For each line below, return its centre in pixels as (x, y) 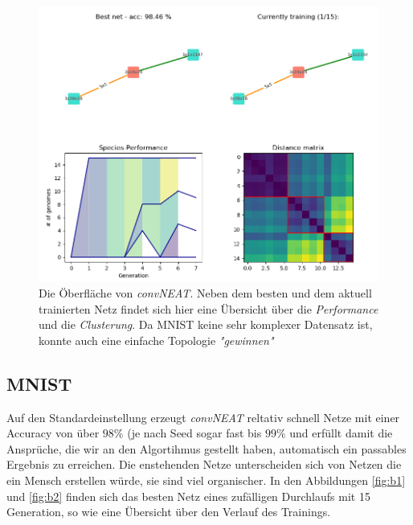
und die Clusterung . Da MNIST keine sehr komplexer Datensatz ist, (206, 324)
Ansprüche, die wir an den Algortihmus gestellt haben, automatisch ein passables (206, 448)
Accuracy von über (53, 433)
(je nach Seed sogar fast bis (194, 433)
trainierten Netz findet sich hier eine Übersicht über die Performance (209, 308)
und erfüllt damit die (341, 433)
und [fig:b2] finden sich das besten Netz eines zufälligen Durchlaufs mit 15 (188, 496)
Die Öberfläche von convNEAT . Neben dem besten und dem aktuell (205, 292)
